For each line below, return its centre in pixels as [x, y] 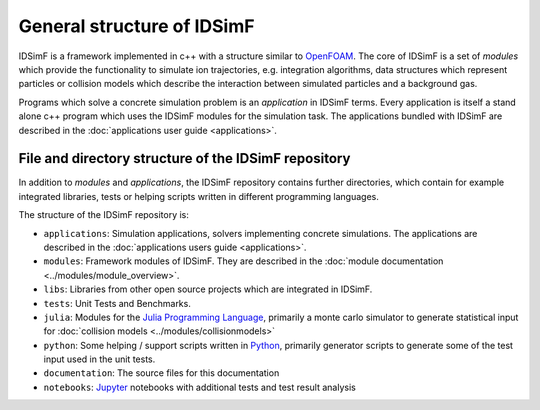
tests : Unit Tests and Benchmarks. [117, 303]
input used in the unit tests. [99, 359]
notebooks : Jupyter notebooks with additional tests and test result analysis [200, 387]
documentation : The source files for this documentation [161, 373]
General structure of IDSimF [136, 26]
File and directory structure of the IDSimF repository [184, 158]
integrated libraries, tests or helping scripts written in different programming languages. [199, 196]
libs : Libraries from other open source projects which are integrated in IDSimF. [208, 289]
